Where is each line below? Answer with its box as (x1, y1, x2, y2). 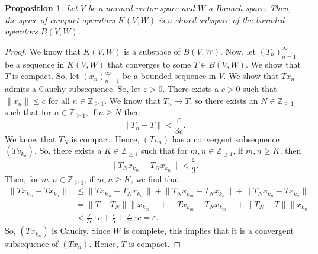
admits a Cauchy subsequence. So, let (5, 82, 141, 94)
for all (48, 94, 70, 106)
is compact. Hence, (71, 132, 140, 145)
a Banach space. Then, (208, 2, 291, 14)
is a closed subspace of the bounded (159, 13, 285, 26)
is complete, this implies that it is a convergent (123, 224, 294, 237)
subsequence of (5, 237, 59, 250)
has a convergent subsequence (172, 132, 280, 145)
